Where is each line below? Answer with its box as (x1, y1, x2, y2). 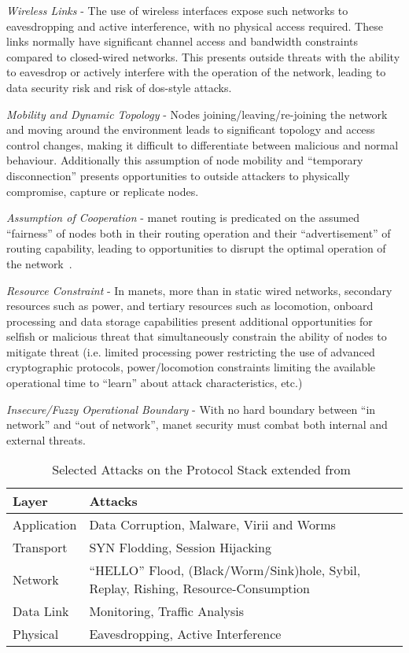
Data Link (13, 602, 69, 621)
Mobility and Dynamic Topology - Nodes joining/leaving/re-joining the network (6, 105, 388, 122)
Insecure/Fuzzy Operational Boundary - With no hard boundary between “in (6, 400, 376, 417)
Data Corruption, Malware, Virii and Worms (89, 515, 336, 534)
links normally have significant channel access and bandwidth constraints (6, 33, 359, 50)
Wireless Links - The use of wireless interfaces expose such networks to (6, 2, 348, 18)
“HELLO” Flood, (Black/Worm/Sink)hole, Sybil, (89, 561, 361, 580)
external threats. (6, 431, 86, 448)
